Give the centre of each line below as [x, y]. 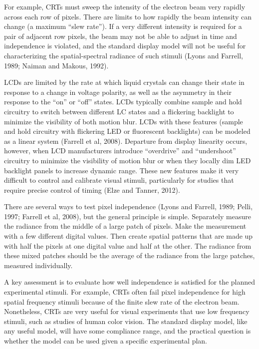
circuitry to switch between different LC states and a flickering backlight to [119, 111]
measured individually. [38, 265]
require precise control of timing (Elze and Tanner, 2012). [92, 189]
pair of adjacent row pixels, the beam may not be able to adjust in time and [121, 36]
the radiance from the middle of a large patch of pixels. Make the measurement [125, 226]
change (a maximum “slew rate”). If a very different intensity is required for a [123, 26]
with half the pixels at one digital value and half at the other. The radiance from [128, 245]
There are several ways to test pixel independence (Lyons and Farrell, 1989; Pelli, [129, 206]
